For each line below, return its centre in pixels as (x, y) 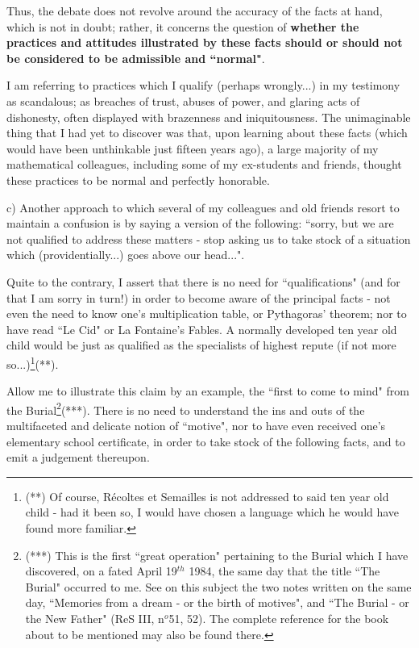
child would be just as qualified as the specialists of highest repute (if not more (201, 345)
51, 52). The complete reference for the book (279, 618)
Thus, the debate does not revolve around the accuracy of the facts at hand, (195, 10)
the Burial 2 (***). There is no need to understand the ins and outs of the (186, 408)
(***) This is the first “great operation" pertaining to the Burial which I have (217, 555)
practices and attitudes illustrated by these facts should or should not (205, 42)
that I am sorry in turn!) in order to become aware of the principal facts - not (199, 297)
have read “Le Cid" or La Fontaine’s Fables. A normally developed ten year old (202, 329)
